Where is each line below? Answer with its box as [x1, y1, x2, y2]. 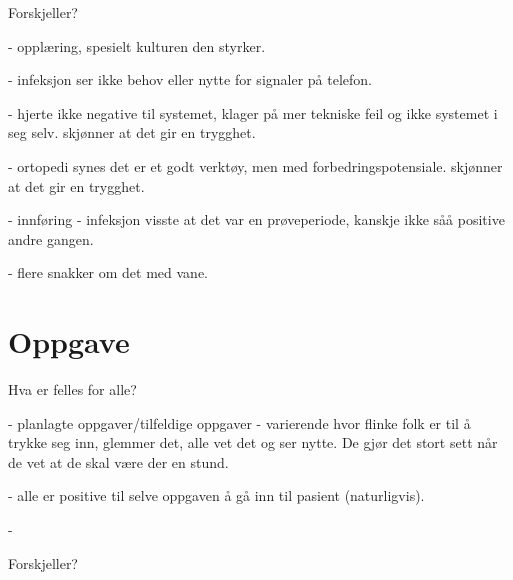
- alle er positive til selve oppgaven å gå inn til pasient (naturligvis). [8, 485, 425, 506]
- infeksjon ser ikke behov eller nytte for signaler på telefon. [8, 69, 372, 90]
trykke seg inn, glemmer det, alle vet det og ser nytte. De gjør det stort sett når [8, 432, 498, 453]
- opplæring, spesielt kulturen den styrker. [8, 35, 266, 56]
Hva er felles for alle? [8, 379, 137, 400]
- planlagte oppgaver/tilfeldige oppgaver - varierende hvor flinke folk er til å [8, 412, 471, 433]
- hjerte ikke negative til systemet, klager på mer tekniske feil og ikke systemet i [8, 102, 498, 123]
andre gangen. [8, 228, 94, 249]
